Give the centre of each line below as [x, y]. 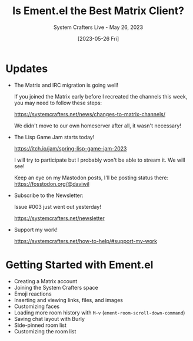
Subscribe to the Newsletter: [49, 195]
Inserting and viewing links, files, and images [68, 300]
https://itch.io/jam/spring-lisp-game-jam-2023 [70, 148]
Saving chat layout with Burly [49, 319]
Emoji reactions [33, 294]
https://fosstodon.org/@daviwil [51, 183]
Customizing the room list [45, 331]
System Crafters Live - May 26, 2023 [98, 27]
